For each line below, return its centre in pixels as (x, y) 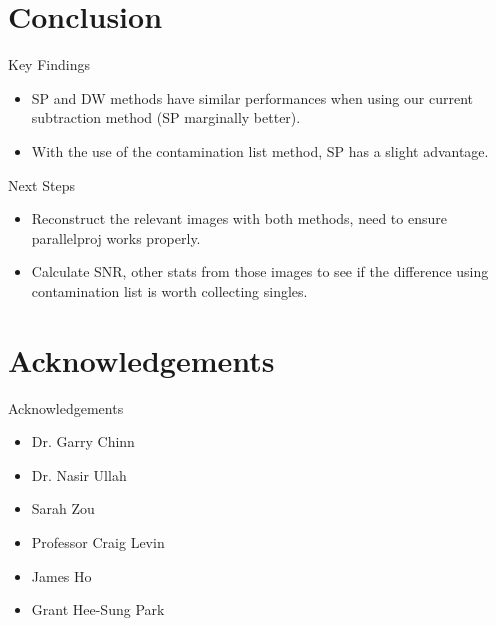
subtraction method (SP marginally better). (166, 117)
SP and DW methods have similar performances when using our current (252, 97)
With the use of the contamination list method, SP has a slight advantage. (260, 150)
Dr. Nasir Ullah (79, 474)
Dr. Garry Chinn (83, 441)
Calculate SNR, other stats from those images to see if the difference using (260, 271)
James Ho (61, 575)
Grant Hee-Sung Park (98, 609)
